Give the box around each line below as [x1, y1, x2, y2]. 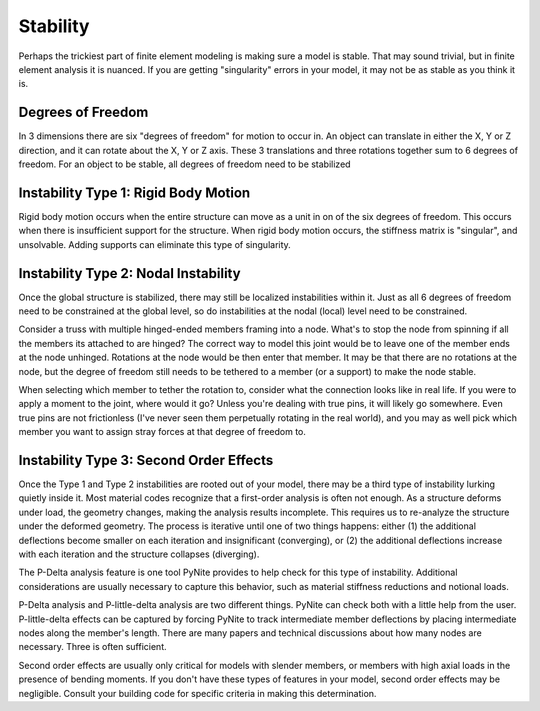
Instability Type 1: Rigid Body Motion [18, 184, 251, 201]
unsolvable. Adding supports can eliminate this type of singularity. [18, 238, 292, 250]
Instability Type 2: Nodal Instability [18, 265, 241, 282]
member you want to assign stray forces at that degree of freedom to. [18, 426, 307, 438]
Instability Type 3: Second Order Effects [18, 451, 274, 469]
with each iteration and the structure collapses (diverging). [18, 548, 260, 560]
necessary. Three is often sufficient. [18, 641, 167, 653]
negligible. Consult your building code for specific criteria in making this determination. [18, 687, 377, 699]
